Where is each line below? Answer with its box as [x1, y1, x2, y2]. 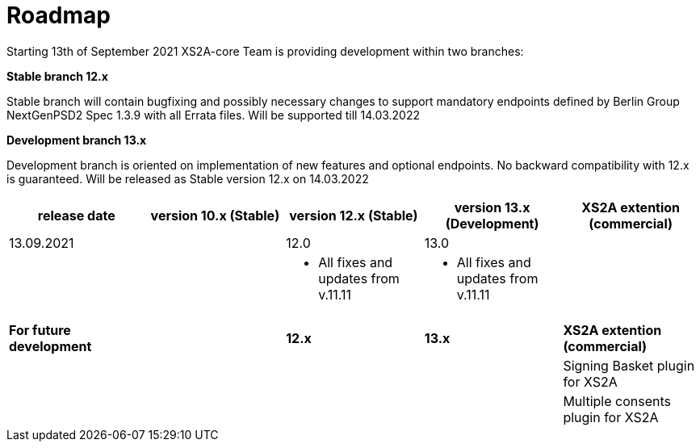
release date [37, 207, 115, 224]
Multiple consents [563, 392, 671, 409]
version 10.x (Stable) [150, 207, 280, 224]
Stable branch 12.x [6, 69, 108, 83]
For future [9, 321, 71, 338]
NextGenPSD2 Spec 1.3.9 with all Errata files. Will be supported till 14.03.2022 [6, 107, 421, 122]
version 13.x [454, 199, 530, 216]
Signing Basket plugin [563, 357, 695, 374]
